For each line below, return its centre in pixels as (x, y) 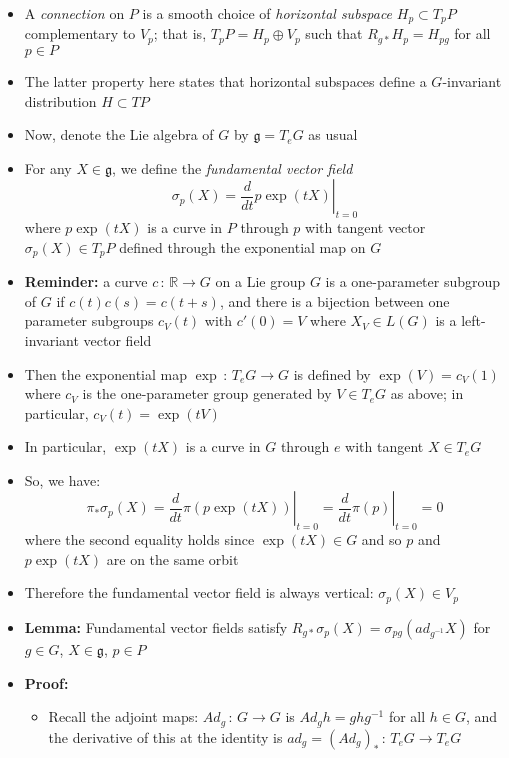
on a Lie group (260, 281)
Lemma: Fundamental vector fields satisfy (156, 626)
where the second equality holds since (139, 539)
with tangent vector (365, 227)
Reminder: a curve (86, 281)
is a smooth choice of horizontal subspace (267, 13)
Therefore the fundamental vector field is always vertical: (199, 592)
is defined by (332, 373)
